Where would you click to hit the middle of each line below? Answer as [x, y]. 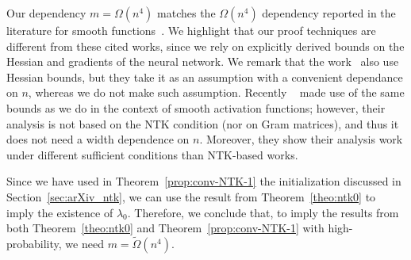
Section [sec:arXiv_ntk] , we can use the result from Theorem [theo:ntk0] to [191, 196]
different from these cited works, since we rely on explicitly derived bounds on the [205, 46]
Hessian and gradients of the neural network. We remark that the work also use [203, 61]
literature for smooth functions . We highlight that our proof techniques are [191, 30]
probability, [34, 243]
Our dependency [46, 13]
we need [85, 243]
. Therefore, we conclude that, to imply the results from [263, 212]
